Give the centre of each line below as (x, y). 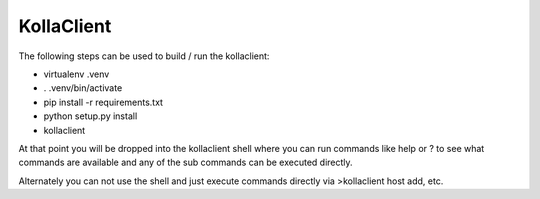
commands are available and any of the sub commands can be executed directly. (186, 162)
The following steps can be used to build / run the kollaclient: (144, 56)
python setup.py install (90, 116)
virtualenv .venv (76, 74)
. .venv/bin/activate (83, 88)
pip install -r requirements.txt (103, 102)
